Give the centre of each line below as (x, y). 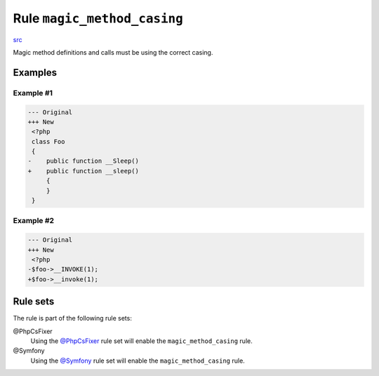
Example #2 (34, 221)
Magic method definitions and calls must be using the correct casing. (113, 52)
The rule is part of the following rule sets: (73, 318)
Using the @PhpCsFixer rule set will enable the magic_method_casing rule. (141, 341)
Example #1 (33, 93)
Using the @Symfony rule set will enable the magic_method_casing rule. (138, 361)
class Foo (48, 141)
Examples (35, 73)
